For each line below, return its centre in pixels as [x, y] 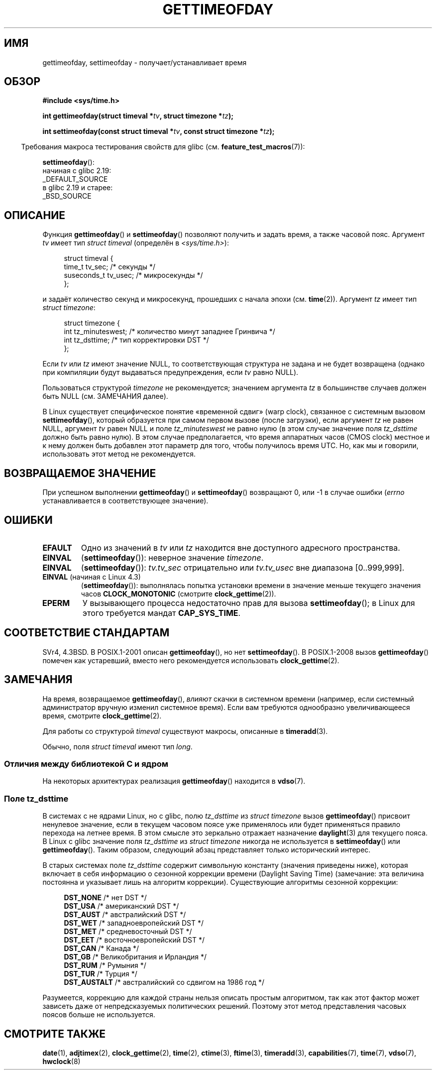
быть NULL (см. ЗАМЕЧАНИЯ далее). [105, 396]
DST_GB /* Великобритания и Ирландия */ [135, 957]
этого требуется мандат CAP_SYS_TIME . [162, 613]
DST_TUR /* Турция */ [101, 974]
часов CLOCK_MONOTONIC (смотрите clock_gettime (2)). [178, 594]
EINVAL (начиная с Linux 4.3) [92, 577]
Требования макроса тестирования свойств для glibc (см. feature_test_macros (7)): [163, 147]
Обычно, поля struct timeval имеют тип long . [117, 746]
